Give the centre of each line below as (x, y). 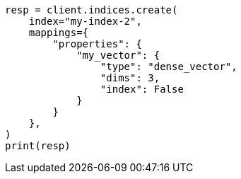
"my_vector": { (118, 55)
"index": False (142, 89)
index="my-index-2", (85, 21)
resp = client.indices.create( (92, 10)
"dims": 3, (130, 78)
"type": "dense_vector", (169, 67)
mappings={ (59, 33)
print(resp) (38, 146)
